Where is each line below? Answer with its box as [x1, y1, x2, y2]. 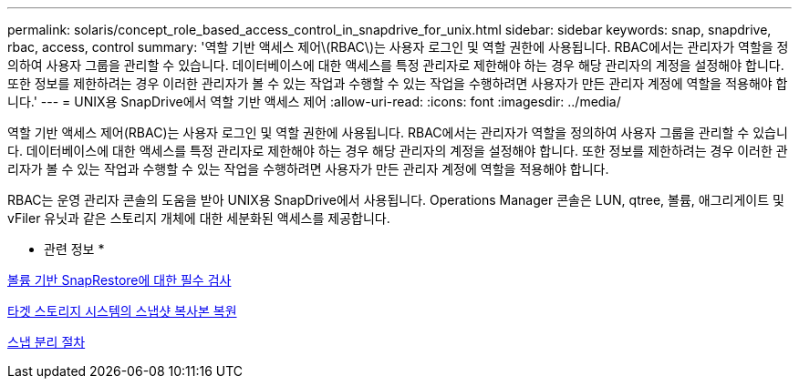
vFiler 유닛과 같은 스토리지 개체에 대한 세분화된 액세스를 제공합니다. [7, 210, 390, 226]
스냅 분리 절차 [7, 334, 86, 350]
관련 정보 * [44, 241, 105, 257]
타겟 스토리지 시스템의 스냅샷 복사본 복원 [7, 303, 237, 319]
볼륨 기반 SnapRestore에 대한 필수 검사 [7, 272, 232, 288]
